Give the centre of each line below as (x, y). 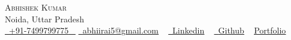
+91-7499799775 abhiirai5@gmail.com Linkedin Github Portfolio (148, 30)
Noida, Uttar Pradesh (45, 19)
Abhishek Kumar (36, 7)
